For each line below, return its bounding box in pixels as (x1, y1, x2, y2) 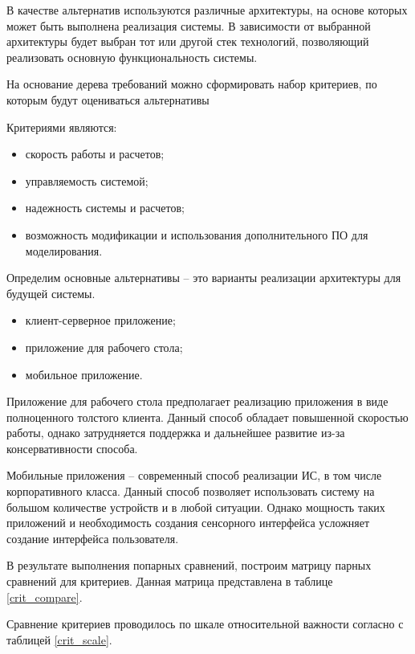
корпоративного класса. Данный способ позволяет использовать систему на (6, 483, 375, 500)
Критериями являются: (6, 118, 117, 135)
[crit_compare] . (6, 588, 83, 605)
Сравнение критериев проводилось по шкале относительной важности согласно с (6, 615, 404, 632)
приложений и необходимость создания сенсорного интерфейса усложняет (6, 514, 370, 531)
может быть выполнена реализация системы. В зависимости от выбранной (6, 17, 371, 34)
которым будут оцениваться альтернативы (6, 91, 210, 108)
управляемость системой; (25, 172, 149, 189)
